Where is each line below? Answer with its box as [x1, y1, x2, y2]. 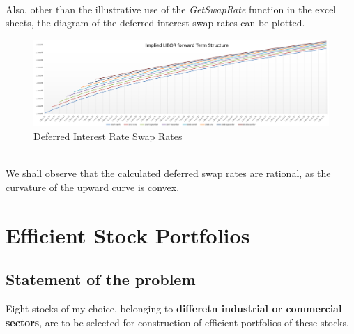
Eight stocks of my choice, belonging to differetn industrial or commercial [6, 301, 342, 315]
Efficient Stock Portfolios [6, 220, 250, 249]
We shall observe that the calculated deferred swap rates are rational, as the [6, 166, 331, 181]
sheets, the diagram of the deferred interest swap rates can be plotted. [6, 15, 305, 30]
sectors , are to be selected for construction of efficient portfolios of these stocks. [6, 314, 349, 329]
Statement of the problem [6, 268, 196, 290]
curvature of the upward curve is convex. [6, 179, 180, 194]
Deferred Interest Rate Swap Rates [33, 129, 183, 143]
